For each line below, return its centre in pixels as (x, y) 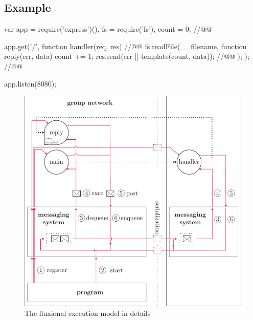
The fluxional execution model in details (88, 313)
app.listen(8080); (30, 83)
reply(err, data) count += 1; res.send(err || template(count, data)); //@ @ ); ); (127, 56)
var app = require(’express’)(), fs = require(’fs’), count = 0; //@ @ (108, 29)
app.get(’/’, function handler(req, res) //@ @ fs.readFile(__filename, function (125, 46)
